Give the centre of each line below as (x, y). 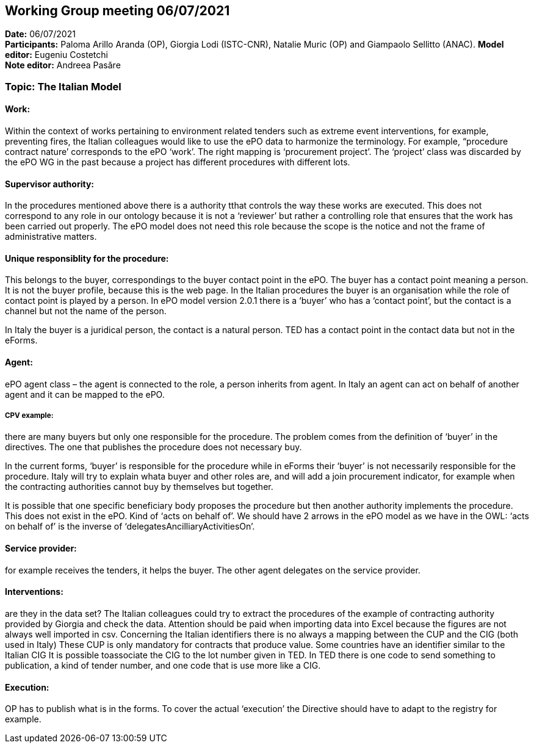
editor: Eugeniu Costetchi (56, 55)
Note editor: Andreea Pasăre (63, 65)
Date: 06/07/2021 (40, 34)
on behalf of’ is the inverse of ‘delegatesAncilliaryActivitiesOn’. (130, 527)
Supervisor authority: (50, 184)
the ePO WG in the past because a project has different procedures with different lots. (178, 162)
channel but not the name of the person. (86, 311)
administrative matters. (51, 237)
